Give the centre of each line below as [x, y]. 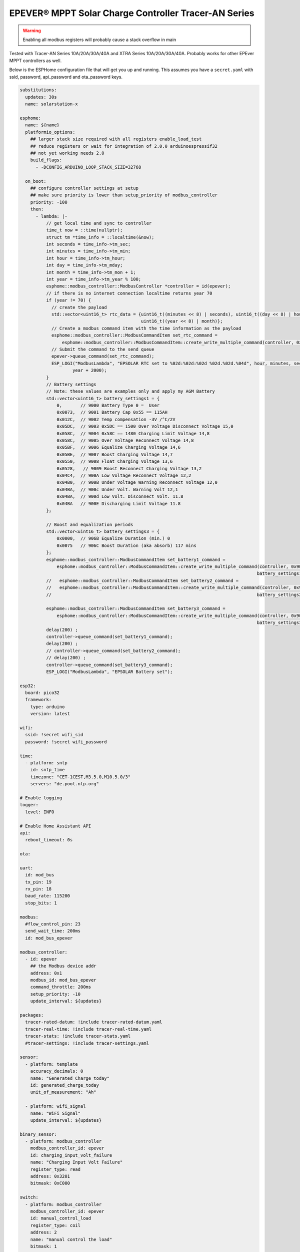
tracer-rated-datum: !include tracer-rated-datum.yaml [94, 1022]
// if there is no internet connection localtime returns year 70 [129, 293]
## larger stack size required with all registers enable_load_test [116, 139]
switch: [29, 1197]
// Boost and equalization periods [89, 524]
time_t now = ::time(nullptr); [84, 230]
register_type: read [55, 1169]
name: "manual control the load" [71, 1239]
